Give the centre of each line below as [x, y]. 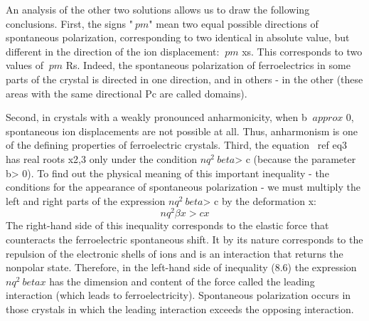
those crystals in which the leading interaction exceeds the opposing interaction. [180, 309]
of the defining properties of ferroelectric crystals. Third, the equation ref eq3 [177, 145]
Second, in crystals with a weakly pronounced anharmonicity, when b [156, 117]
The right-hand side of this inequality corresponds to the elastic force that [167, 225]
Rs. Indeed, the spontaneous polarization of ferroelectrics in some [208, 65]
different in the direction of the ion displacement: [113, 51]
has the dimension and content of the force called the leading [182, 281]
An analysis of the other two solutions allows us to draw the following [158, 9]
